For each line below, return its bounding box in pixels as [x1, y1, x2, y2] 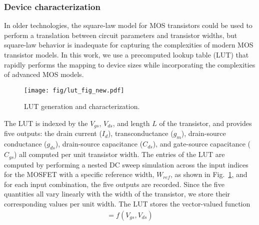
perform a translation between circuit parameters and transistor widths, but [4, 29, 237, 40]
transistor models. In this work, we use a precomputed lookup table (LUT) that [4, 49, 249, 59]
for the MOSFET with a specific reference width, [4, 169, 154, 179]
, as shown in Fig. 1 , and [170, 169, 247, 179]
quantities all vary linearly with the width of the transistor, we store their [4, 188, 230, 199]
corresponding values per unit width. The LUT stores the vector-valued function [4, 198, 250, 208]
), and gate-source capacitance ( [152, 138, 250, 149]
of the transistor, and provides [159, 118, 252, 128]
